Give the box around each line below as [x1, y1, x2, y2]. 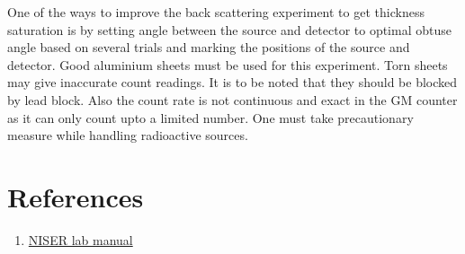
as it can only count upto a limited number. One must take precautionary [7, 108, 414, 127]
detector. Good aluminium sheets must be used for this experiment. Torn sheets [7, 55, 448, 74]
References [7, 178, 144, 215]
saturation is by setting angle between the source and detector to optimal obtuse [7, 20, 452, 39]
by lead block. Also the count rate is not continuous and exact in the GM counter [7, 90, 458, 109]
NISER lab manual [28, 230, 133, 249]
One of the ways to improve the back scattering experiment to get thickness [7, 3, 425, 21]
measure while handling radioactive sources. [7, 126, 248, 145]
